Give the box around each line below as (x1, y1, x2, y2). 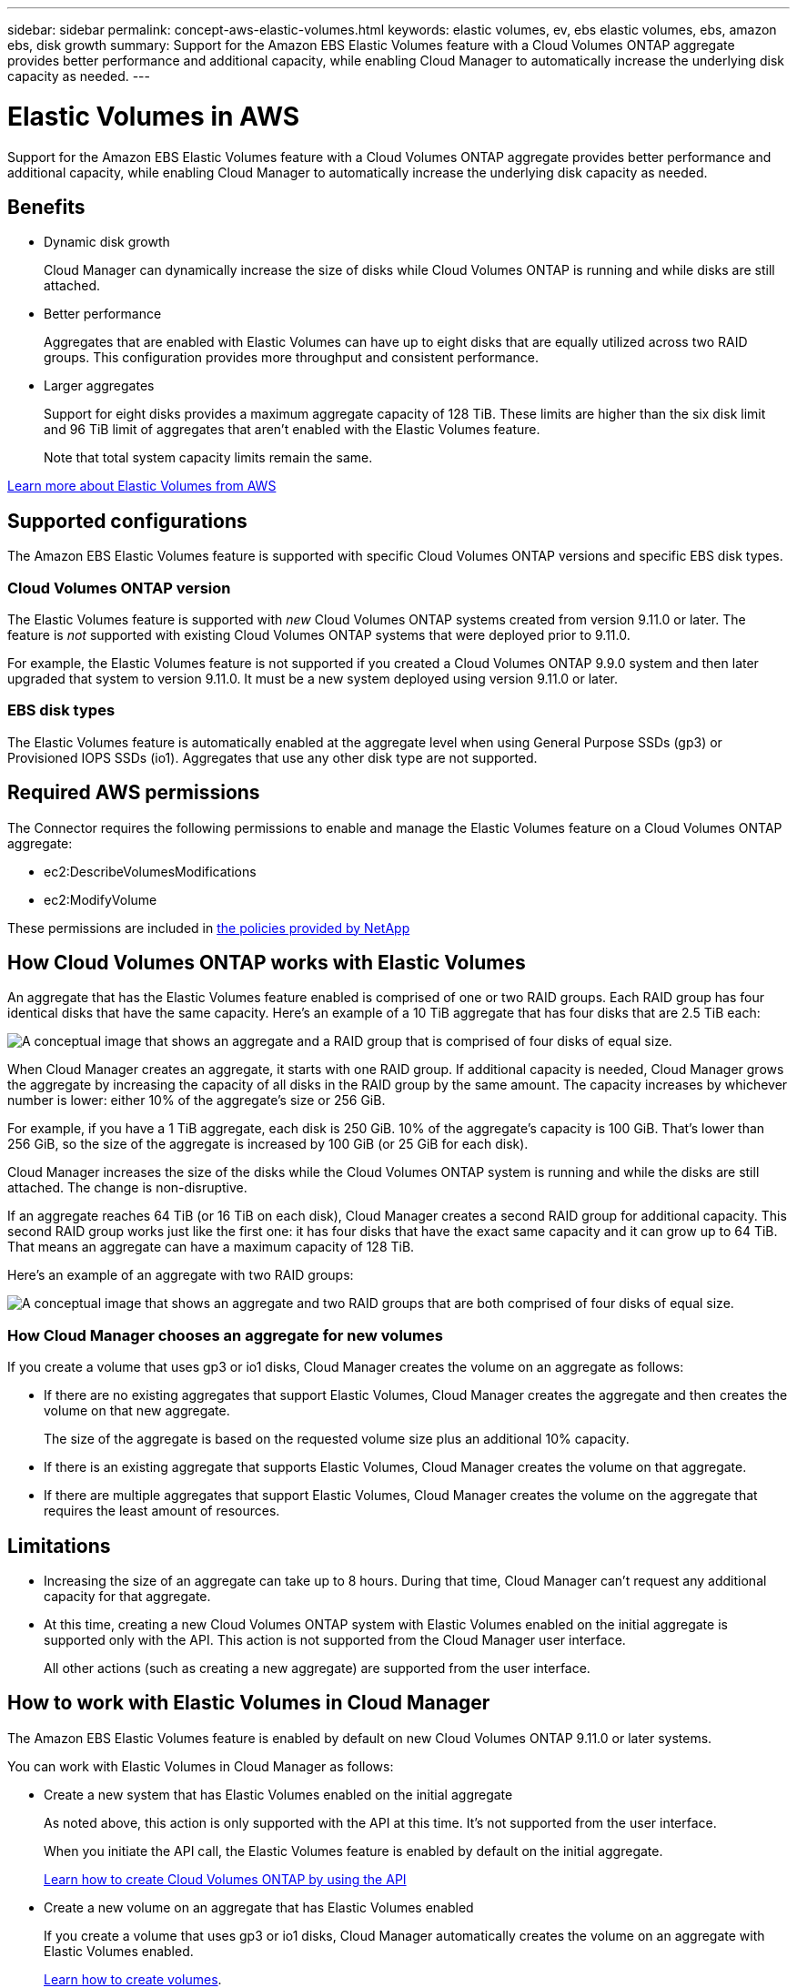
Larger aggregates (44, 378, 155, 394)
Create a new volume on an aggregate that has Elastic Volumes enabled (44, 1899, 474, 1915)
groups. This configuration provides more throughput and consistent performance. (44, 350, 540, 366)
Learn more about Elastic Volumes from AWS (7, 478, 277, 494)
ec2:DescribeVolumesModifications (44, 863, 257, 879)
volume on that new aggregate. (44, 1403, 230, 1419)
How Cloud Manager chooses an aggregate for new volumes (7, 1325, 443, 1344)
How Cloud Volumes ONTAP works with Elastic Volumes (7, 950, 526, 974)
